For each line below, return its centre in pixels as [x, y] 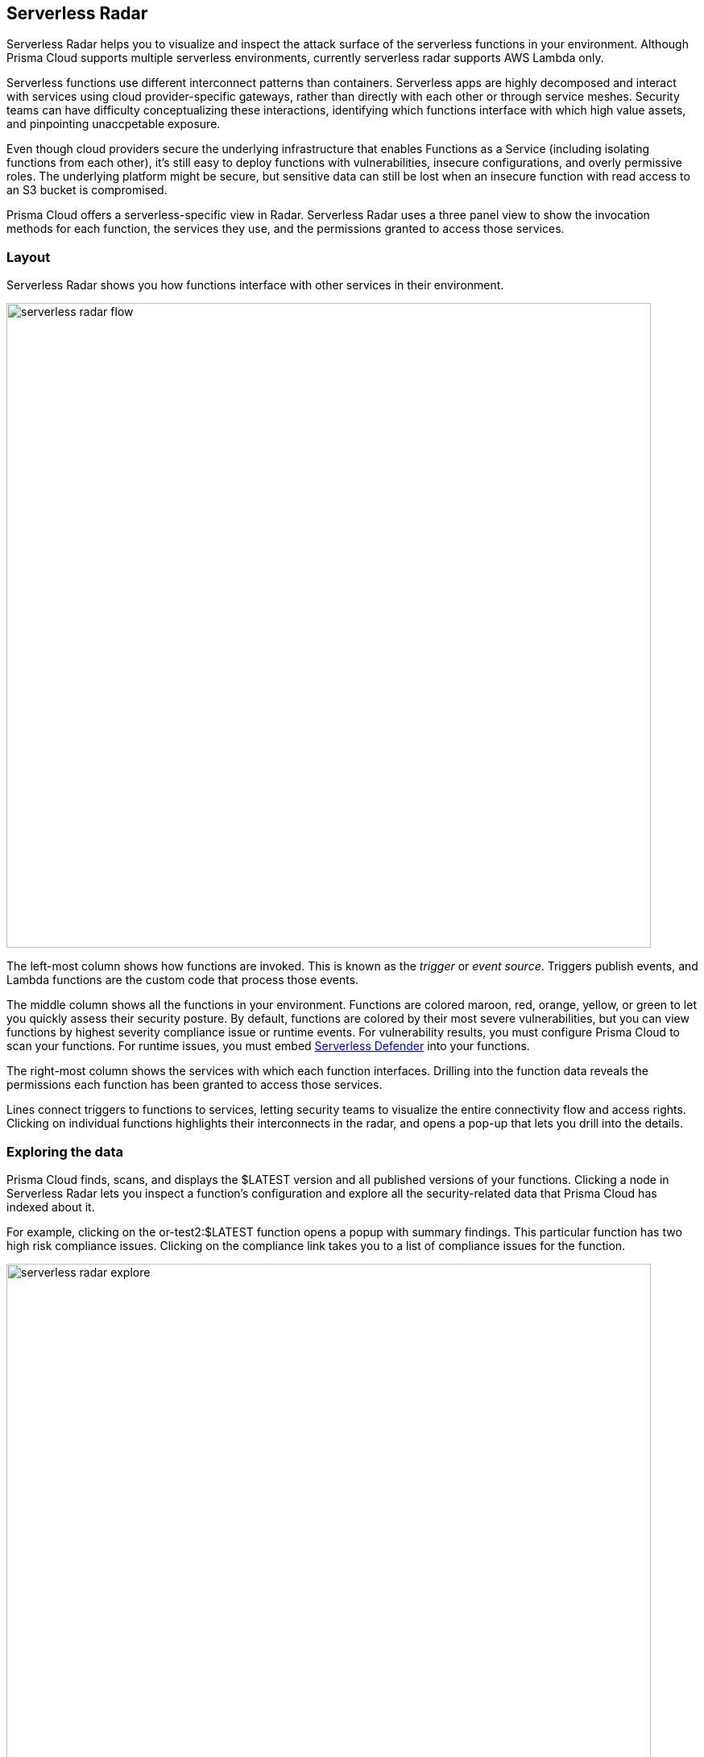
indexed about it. [51, 1207]
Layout [29, 257]
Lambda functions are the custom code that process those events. [183, 980]
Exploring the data [65, 1151]
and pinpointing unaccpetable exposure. [114, 124]
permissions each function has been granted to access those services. [195, 1085]
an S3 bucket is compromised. [87, 190]
